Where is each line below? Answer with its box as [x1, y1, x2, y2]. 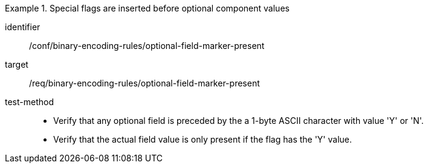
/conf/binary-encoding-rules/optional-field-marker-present [29, 40, 265, 51]
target [5, 59, 28, 69]
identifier [5, 22, 41, 32]
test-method [5, 97, 54, 107]
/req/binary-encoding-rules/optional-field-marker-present [29, 78, 260, 88]
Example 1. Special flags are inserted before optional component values [5, 3, 290, 13]
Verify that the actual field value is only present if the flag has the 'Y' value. [53, 134, 352, 144]
